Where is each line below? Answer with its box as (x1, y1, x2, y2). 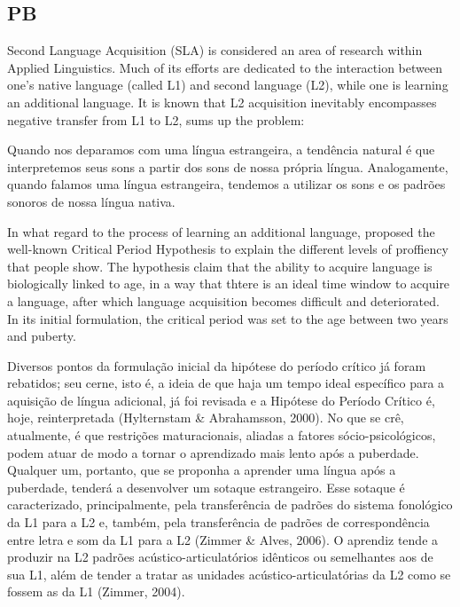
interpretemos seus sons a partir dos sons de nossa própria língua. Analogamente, (7, 157, 448, 176)
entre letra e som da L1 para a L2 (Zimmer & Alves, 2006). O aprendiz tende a (7, 530, 439, 548)
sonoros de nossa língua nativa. (7, 192, 175, 210)
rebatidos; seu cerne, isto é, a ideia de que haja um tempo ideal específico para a (7, 374, 445, 392)
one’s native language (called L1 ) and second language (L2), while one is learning (7, 75, 448, 94)
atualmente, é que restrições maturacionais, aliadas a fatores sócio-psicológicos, (7, 426, 436, 445)
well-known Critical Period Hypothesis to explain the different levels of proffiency (7, 240, 448, 258)
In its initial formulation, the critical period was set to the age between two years (7, 309, 448, 327)
